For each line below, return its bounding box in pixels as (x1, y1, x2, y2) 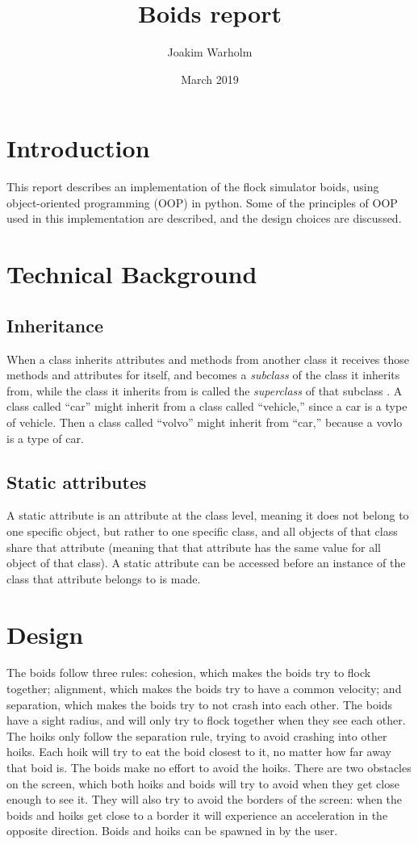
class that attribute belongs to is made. (6, 570, 201, 587)
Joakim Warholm (167, 44, 253, 61)
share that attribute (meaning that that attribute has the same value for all (6, 538, 381, 555)
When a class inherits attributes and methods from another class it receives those (6, 350, 410, 367)
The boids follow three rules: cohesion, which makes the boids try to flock (6, 664, 371, 681)
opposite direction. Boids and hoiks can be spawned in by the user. (6, 822, 338, 839)
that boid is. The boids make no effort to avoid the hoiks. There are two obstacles (6, 759, 412, 776)
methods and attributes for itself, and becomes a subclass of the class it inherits (6, 366, 400, 383)
